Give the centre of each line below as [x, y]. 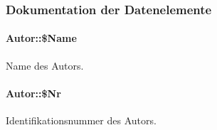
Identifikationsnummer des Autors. [81, 120]
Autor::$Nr [33, 93]
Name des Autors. [45, 65]
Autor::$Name [41, 38]
